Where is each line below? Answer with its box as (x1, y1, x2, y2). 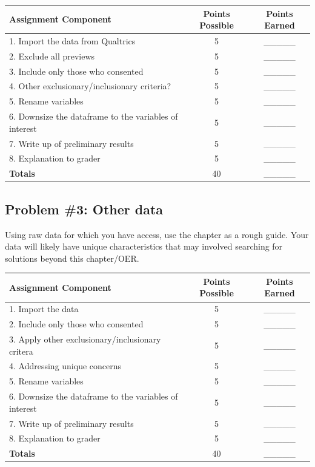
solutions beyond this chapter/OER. (5, 251, 139, 264)
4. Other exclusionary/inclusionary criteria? (9, 80, 171, 92)
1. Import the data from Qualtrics (9, 34, 136, 47)
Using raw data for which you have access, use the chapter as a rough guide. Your (5, 228, 309, 240)
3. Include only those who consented (9, 64, 144, 77)
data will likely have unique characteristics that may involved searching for (5, 240, 283, 253)
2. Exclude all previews (9, 49, 95, 62)
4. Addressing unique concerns (9, 360, 122, 372)
